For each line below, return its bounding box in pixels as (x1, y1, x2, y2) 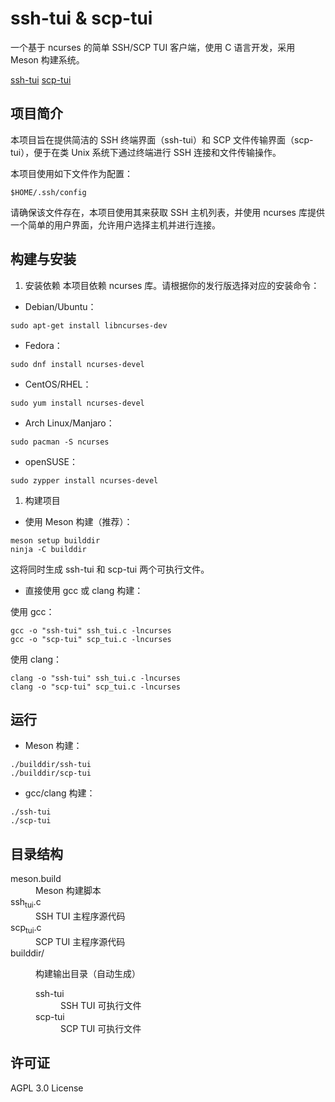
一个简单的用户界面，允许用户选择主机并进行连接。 (10, 218, 221, 231)
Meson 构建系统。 (10, 53, 85, 66)
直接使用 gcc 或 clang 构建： (24, 584, 144, 596)
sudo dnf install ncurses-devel (10, 359, 145, 369)
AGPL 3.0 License (10, 1082, 84, 1094)
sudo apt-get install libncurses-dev (10, 320, 168, 331)
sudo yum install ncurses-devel (10, 398, 145, 408)
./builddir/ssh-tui (10, 760, 92, 770)
